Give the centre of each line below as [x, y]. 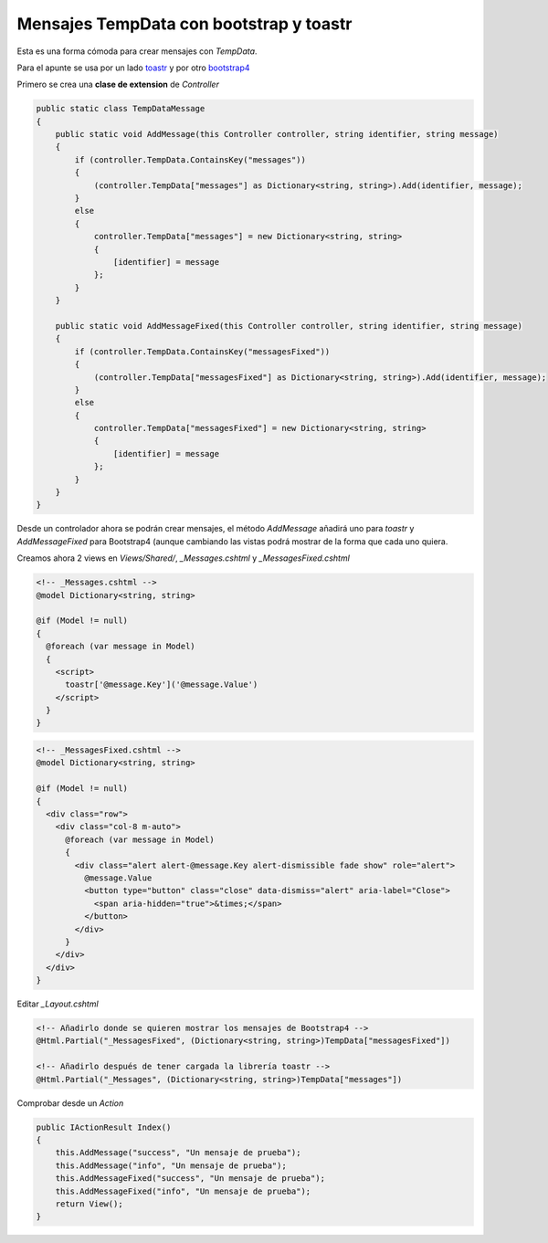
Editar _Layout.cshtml [58, 1004]
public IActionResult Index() [104, 1127]
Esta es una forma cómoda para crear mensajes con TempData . [137, 51]
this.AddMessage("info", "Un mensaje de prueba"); [171, 1165]
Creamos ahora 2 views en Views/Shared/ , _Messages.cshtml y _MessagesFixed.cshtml [184, 558]
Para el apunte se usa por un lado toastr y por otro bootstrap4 [133, 68]
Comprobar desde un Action [70, 1103]
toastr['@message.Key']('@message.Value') [162, 685]
